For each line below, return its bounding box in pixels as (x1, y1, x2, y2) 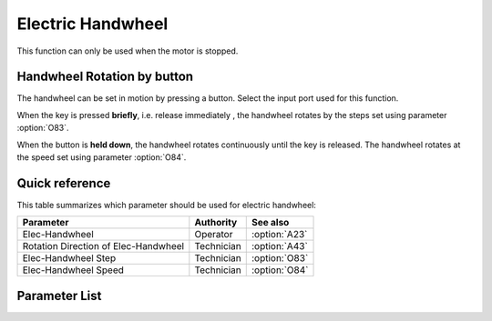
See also (251, 216, 290, 229)
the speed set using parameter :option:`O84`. (16, 152, 187, 163)
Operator (194, 228, 233, 241)
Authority (194, 216, 238, 229)
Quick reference (16, 176, 111, 191)
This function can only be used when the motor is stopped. (16, 45, 239, 56)
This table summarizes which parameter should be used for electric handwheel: (16, 199, 316, 210)
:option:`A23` (251, 228, 308, 241)
